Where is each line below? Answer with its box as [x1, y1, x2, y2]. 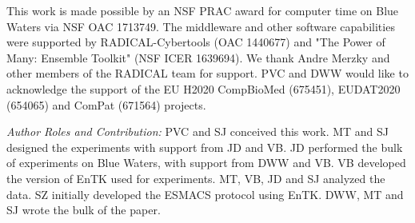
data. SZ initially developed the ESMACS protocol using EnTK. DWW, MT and [6, 185, 404, 202]
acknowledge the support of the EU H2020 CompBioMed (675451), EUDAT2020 [6, 80, 401, 97]
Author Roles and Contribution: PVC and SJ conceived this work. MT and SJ [6, 123, 389, 140]
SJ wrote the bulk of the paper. [6, 201, 161, 218]
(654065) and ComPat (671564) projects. [6, 96, 206, 113]
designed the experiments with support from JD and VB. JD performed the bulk [6, 138, 403, 155]
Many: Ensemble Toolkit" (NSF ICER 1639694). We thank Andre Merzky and [6, 49, 390, 66]
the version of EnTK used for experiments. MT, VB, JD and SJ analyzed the [6, 169, 385, 186]
